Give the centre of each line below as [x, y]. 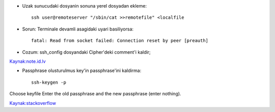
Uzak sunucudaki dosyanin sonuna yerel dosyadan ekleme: [85, 6]
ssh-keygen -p [49, 82]
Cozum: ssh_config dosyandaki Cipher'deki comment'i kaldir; [87, 52]
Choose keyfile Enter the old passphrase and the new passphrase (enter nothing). [95, 94]
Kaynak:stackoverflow [33, 103]
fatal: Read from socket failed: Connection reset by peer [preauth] [120, 41]
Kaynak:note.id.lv [28, 61]
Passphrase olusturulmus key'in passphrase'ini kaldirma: [82, 70]
